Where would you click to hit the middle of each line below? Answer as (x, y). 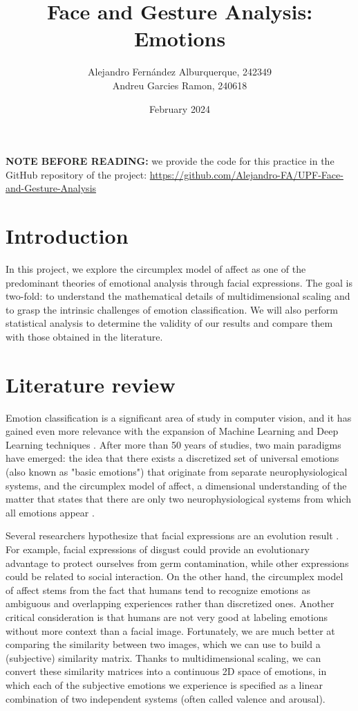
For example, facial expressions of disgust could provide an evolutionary (158, 549)
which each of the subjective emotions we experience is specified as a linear (164, 684)
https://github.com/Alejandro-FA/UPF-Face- (246, 174)
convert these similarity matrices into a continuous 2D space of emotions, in (166, 671)
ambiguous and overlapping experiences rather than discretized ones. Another (170, 603)
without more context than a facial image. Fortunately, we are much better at (170, 630)
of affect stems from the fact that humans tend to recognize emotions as (158, 589)
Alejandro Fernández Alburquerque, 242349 (179, 72)
